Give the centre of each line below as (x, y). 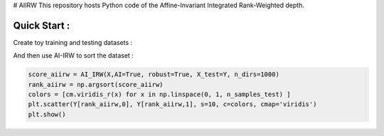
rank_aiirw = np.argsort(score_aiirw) (96, 84)
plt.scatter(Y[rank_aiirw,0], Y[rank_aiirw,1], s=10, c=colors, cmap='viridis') (172, 104)
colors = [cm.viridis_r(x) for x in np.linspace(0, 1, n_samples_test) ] (159, 95)
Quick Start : (42, 25)
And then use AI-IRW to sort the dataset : (74, 56)
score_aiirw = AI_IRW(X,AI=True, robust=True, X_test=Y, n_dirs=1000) (154, 74)
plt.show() (47, 114)
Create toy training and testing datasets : (73, 42)
